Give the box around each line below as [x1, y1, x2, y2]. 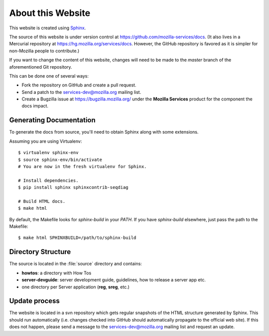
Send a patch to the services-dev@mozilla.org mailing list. [21, 89, 141, 95]
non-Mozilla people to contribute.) [9, 48, 80, 54]
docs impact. [21, 103, 49, 109]
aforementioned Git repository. [9, 64, 72, 70]
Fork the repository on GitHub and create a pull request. [21, 82, 136, 88]
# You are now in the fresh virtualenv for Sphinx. [18, 164, 147, 169]
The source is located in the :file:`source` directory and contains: [9, 261, 142, 267]
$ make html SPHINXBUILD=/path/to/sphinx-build [18, 235, 136, 241]
